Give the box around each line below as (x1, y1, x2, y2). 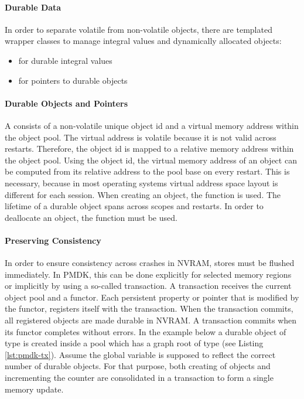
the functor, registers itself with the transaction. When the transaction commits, (5, 302, 293, 315)
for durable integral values (18, 54, 112, 66)
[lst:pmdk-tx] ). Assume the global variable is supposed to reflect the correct (5, 348, 276, 360)
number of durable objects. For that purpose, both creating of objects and (5, 360, 271, 372)
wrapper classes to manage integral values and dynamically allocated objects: (5, 35, 282, 47)
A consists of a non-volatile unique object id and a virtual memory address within (5, 119, 299, 131)
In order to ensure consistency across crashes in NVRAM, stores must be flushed (5, 257, 295, 269)
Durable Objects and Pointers (5, 97, 128, 109)
